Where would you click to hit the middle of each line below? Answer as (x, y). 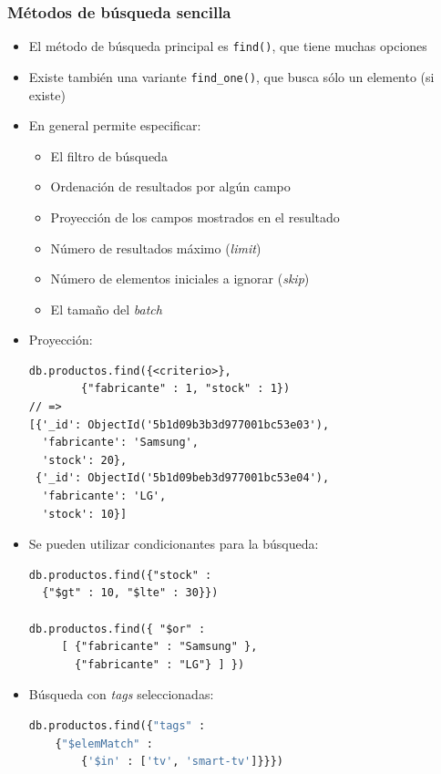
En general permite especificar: (115, 125)
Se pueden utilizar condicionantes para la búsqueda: (174, 544)
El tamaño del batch (106, 309)
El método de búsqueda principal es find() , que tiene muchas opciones (228, 46)
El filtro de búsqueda (109, 155)
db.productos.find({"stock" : (120, 575)
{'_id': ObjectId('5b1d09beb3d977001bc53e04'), (182, 478)
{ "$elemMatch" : (104, 743)
